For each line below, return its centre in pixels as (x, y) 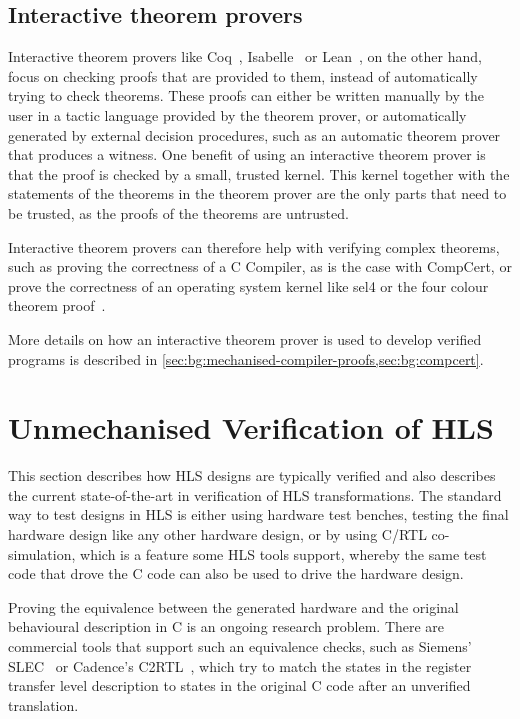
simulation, (42, 553)
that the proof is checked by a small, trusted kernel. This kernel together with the (259, 173)
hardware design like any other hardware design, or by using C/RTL (217, 534)
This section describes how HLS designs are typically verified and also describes (252, 475)
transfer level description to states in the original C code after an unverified (239, 685)
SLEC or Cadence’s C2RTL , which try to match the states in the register (240, 665)
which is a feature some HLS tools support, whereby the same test (283, 553)
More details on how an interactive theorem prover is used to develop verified (245, 338)
